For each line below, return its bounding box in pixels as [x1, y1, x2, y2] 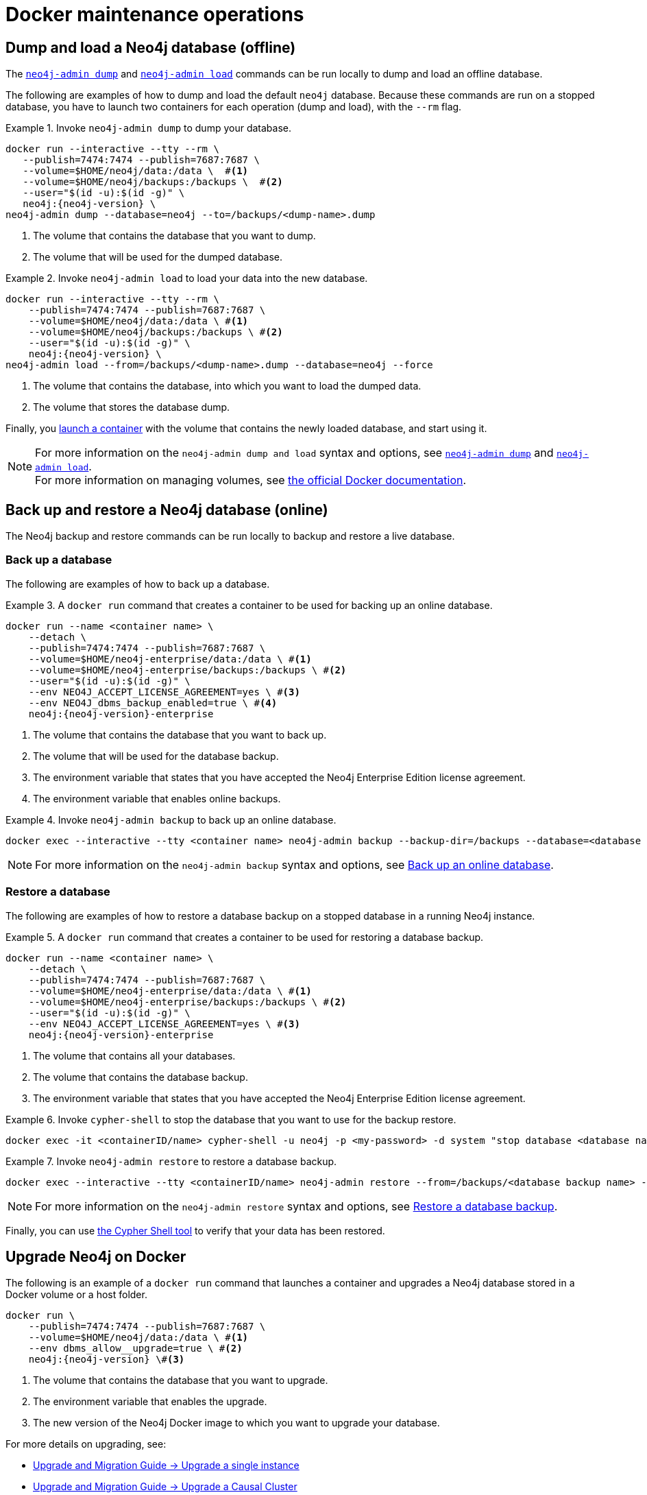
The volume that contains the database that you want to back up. [33, 728, 327, 741]
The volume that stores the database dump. [33, 401, 230, 414]
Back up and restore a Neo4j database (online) [5, 501, 328, 518]
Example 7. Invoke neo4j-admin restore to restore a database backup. [5, 1155, 337, 1167]
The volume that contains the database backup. [33, 1071, 248, 1083]
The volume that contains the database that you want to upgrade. [33, 1374, 328, 1387]
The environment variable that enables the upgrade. [33, 1396, 267, 1408]
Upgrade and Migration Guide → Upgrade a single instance [33, 1459, 300, 1472]
